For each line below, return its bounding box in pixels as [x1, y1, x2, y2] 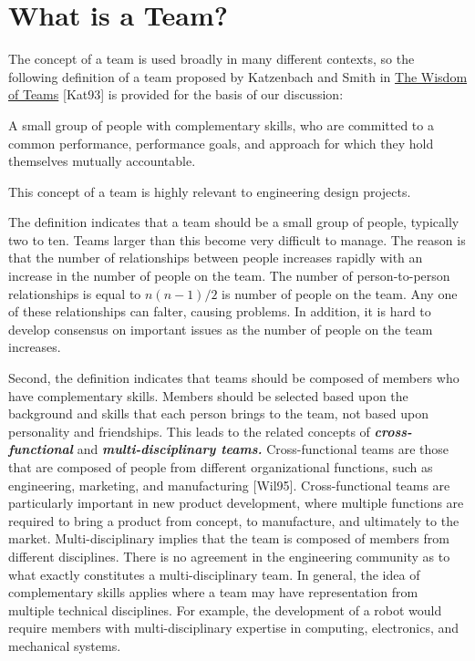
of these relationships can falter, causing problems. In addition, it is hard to [8, 302, 431, 321]
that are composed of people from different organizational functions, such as [8, 458, 433, 476]
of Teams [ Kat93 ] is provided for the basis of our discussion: [8, 85, 344, 104]
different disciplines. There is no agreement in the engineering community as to [8, 546, 450, 565]
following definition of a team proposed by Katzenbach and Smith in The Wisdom [8, 67, 468, 86]
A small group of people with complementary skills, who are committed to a [8, 115, 434, 134]
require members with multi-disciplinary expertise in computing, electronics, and [8, 618, 460, 637]
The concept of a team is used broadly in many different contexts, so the [8, 49, 415, 68]
